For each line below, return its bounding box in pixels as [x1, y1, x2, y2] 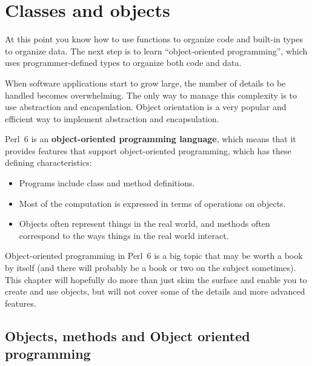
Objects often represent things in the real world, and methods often [19, 217, 270, 230]
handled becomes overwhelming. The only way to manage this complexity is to [5, 88, 297, 101]
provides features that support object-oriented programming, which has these [5, 144, 291, 157]
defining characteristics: [5, 156, 92, 169]
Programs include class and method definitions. [19, 177, 195, 189]
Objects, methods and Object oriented [5, 326, 250, 345]
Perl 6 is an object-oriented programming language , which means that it [5, 132, 296, 145]
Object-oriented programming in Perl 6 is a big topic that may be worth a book [5, 249, 303, 262]
